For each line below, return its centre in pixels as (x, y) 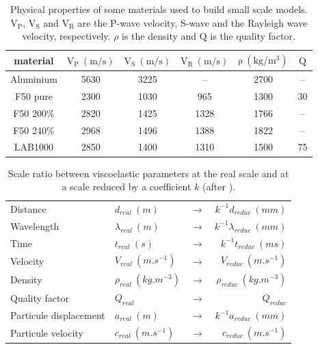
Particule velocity (47, 333)
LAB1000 (34, 147)
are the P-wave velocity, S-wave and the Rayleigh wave (193, 22)
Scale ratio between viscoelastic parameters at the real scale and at (148, 173)
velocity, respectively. (66, 36)
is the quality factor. (253, 36)
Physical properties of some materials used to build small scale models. (159, 9)
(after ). (219, 186)
